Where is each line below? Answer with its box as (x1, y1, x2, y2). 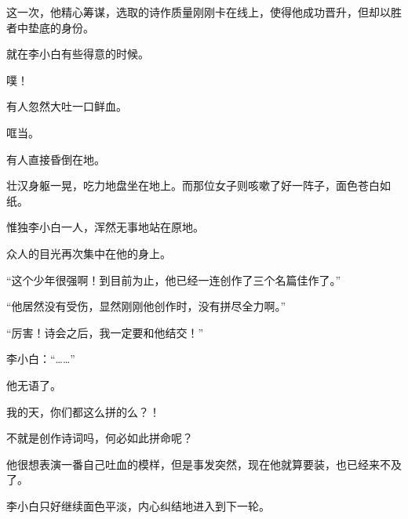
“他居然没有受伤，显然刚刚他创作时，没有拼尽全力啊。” (6, 298, 286, 314)
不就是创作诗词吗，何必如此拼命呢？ (6, 430, 193, 446)
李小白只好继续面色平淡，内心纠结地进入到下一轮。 (6, 497, 270, 514)
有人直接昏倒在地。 (6, 151, 105, 167)
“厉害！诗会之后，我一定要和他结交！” (6, 324, 204, 340)
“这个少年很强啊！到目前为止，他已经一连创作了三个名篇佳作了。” (6, 271, 341, 288)
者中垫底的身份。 (6, 19, 94, 35)
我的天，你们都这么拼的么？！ (6, 403, 160, 419)
